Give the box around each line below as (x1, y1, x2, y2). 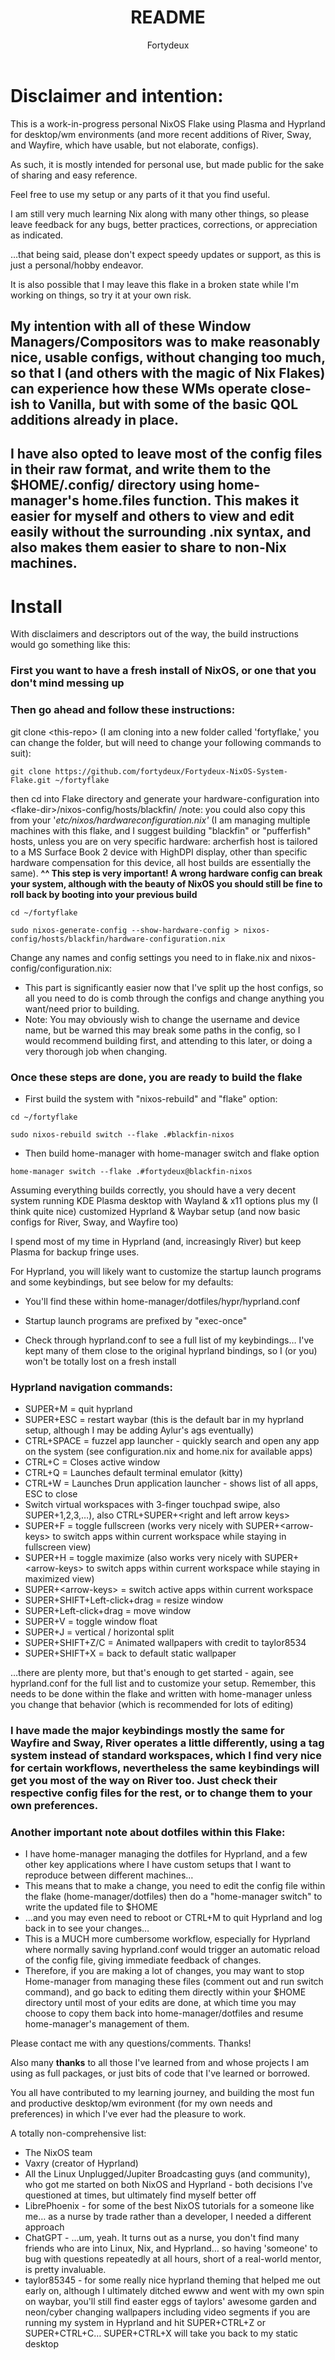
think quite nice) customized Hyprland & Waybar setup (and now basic (10, 1205, 301, 1217)
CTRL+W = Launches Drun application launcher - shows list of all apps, (24, 1477, 319, 1490)
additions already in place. (10, 412, 180, 429)
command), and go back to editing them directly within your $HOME (24, 1986, 307, 1998)
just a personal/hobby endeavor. (10, 259, 144, 271)
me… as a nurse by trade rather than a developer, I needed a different (24, 2211, 312, 2223)
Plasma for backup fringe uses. (10, 1246, 140, 1258)
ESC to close (24, 1488, 78, 1500)
